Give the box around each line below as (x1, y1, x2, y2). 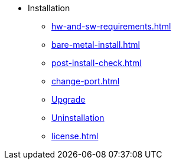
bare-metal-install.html (51, 40, 140, 50)
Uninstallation (51, 113, 105, 123)
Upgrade (51, 94, 86, 104)
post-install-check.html (51, 58, 142, 68)
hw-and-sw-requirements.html (51, 21, 171, 31)
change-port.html (51, 76, 120, 86)
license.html (51, 131, 99, 141)
